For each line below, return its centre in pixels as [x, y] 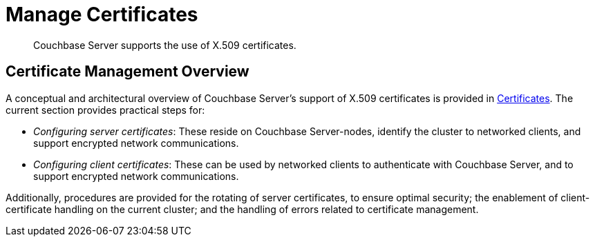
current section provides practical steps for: [105, 110]
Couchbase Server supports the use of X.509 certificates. [165, 45]
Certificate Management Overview [127, 72]
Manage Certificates [102, 14]
